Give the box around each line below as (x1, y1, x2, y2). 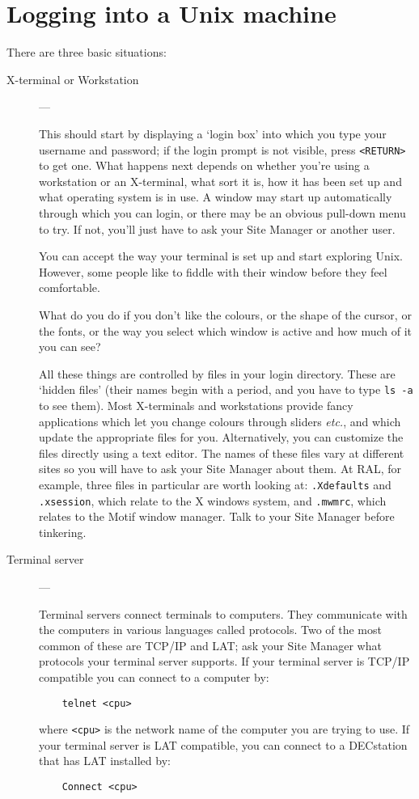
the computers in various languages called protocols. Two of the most (39, 621, 382, 638)
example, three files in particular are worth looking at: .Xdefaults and (39, 476, 391, 493)
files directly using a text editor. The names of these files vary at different (39, 444, 404, 461)
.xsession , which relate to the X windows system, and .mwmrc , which (39, 492, 387, 509)
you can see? (39, 338, 101, 355)
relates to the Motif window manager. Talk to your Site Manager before (39, 508, 395, 525)
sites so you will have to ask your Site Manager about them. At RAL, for (39, 460, 402, 477)
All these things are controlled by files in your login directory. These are (39, 365, 396, 382)
